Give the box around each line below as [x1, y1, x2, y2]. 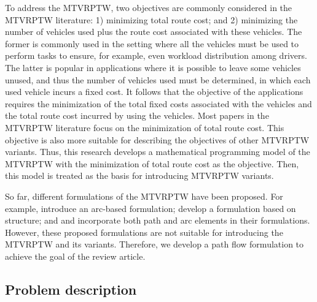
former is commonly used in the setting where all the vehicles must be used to [5, 37, 299, 50]
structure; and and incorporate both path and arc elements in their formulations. [5, 214, 310, 227]
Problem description [5, 279, 137, 298]
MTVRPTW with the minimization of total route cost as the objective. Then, [5, 157, 299, 170]
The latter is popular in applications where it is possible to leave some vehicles [5, 61, 301, 74]
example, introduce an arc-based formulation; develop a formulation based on [5, 202, 296, 214]
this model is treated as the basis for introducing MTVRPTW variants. [5, 169, 274, 182]
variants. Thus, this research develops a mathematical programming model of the [5, 145, 310, 158]
